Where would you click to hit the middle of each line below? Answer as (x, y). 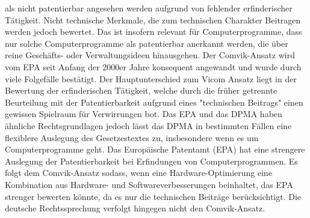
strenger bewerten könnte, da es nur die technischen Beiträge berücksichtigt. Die (153, 196)
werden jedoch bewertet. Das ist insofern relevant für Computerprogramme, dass (153, 32)
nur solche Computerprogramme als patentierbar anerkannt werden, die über (147, 43)
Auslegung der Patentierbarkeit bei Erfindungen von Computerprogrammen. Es (151, 161)
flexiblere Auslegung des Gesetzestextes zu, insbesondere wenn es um (132, 137)
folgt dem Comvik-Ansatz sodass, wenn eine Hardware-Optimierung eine (139, 173)
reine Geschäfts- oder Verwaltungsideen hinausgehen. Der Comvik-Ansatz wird (150, 55)
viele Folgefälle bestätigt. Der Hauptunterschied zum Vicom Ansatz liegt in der (151, 78)
